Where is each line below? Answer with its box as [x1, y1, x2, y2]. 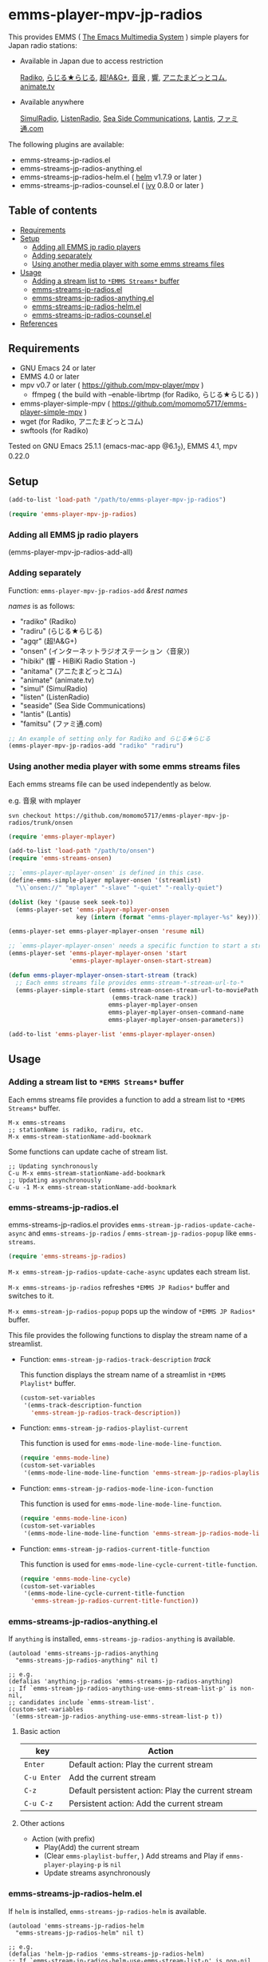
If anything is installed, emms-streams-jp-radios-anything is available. [8, 1634, 235, 1644]
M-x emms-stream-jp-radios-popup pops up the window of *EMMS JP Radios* [8, 1306, 256, 1315]
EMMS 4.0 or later [19, 371, 80, 381]
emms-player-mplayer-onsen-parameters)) [108, 1016, 245, 1024]
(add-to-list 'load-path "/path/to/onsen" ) [8, 847, 156, 855]
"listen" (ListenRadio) [19, 692, 90, 702]
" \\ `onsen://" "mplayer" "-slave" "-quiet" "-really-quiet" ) [15, 883, 223, 891]
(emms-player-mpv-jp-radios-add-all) [8, 547, 133, 557]
